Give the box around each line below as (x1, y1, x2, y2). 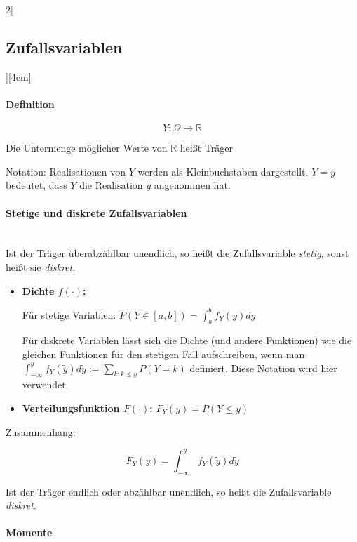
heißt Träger (180, 140, 233, 155)
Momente (6, 525, 53, 540)
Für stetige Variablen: (22, 307, 116, 322)
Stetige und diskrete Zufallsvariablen (6, 205, 187, 220)
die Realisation (79, 178, 143, 192)
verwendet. (22, 377, 69, 392)
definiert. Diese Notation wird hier (189, 360, 337, 375)
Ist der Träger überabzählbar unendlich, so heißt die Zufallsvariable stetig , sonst (6, 246, 349, 260)
